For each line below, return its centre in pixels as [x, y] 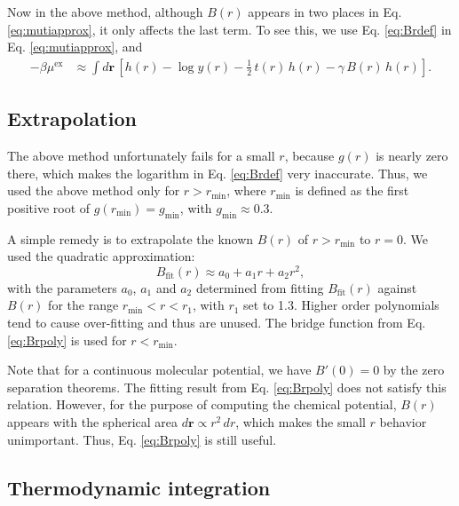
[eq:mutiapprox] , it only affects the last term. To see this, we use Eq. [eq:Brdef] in [229, 29]
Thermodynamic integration [139, 487]
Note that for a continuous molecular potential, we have [159, 370]
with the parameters [62, 287]
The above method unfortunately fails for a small [141, 156]
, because [309, 156]
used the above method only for [94, 190]
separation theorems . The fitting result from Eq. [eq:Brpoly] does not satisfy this [227, 387]
